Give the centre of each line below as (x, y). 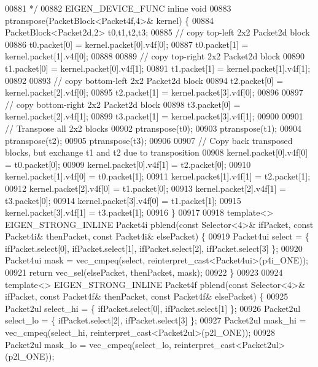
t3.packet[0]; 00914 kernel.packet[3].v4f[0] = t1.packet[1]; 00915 (123, 200)
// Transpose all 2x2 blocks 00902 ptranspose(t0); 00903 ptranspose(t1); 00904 (153, 128)
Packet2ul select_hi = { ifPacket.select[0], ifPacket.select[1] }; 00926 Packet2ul (153, 308)
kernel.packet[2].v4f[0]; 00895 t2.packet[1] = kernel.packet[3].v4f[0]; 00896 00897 (154, 92)
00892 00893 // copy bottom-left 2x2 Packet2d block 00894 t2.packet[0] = (144, 80)
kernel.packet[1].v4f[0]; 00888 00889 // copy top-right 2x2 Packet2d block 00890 (155, 56)
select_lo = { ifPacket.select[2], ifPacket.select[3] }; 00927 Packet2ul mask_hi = (156, 320)
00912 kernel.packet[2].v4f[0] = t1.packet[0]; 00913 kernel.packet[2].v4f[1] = (145, 188)
